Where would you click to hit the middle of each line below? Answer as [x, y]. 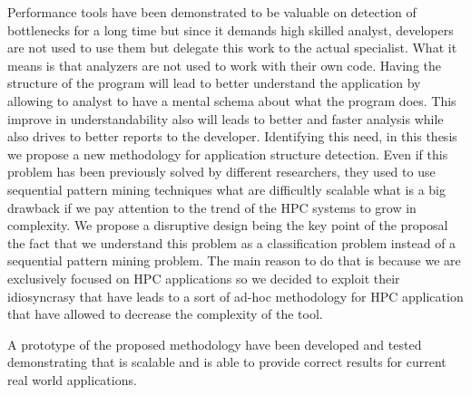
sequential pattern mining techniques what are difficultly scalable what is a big [226, 189]
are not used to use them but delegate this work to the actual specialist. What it [232, 48]
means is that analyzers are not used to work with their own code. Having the [224, 65]
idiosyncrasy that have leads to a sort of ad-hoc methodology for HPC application [235, 296]
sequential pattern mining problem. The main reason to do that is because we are [234, 260]
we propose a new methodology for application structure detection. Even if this [228, 154]
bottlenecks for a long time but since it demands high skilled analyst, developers [231, 29]
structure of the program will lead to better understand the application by [214, 83]
